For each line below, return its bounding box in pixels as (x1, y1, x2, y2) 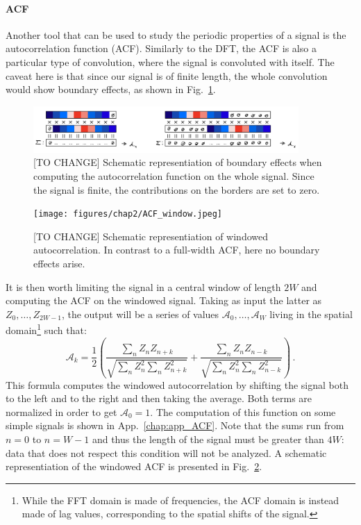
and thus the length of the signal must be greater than (92, 432, 324, 447)
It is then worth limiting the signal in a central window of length (6, 279, 281, 294)
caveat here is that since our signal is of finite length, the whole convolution (6, 68, 328, 83)
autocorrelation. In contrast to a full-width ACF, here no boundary (33, 242, 320, 257)
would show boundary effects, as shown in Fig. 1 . (6, 82, 216, 97)
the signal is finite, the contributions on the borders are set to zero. (33, 182, 320, 197)
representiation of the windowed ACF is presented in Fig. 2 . (6, 459, 262, 474)
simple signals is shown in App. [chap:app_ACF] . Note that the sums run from (6, 418, 344, 433)
